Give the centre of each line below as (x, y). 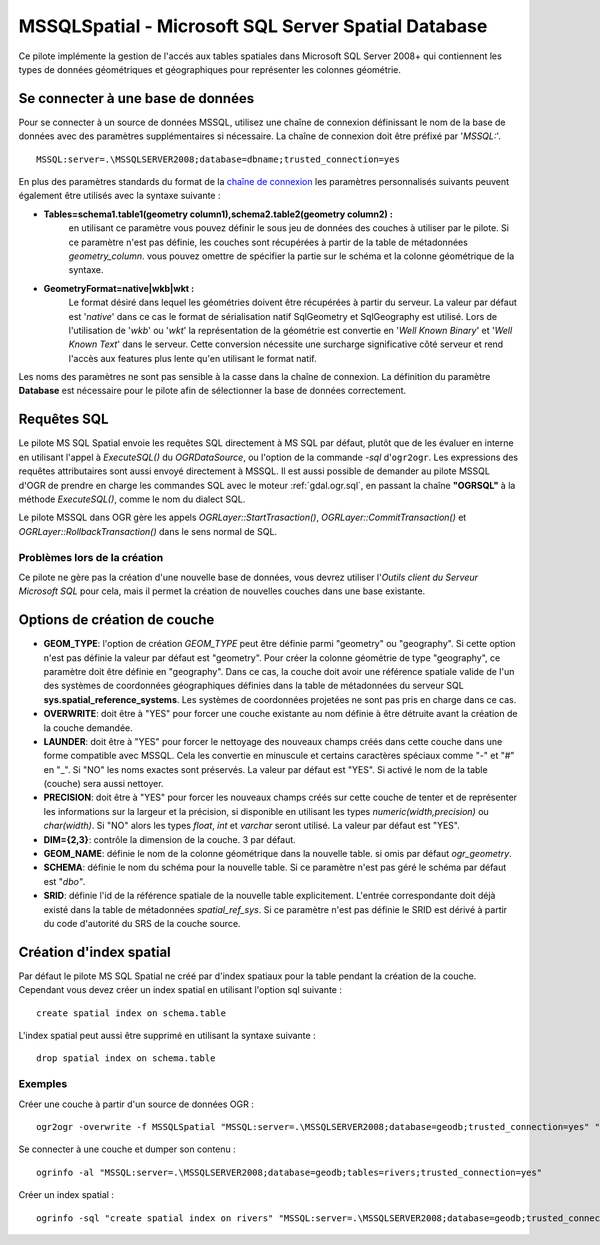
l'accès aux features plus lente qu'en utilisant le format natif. (192, 358)
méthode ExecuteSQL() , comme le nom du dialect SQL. (132, 499)
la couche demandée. (88, 727)
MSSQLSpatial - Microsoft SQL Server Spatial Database (253, 26)
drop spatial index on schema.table (126, 1058)
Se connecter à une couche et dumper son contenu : (127, 1149)
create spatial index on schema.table (131, 1013)
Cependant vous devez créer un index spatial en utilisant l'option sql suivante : (180, 990)
